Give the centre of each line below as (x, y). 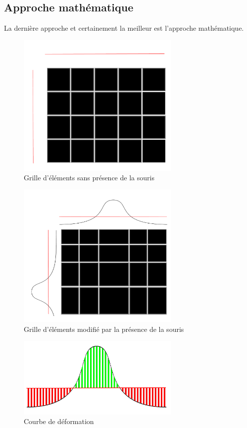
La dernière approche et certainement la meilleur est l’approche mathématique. (124, 28)
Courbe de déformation (59, 421)
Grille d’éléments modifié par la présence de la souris (104, 329)
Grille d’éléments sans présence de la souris (89, 178)
